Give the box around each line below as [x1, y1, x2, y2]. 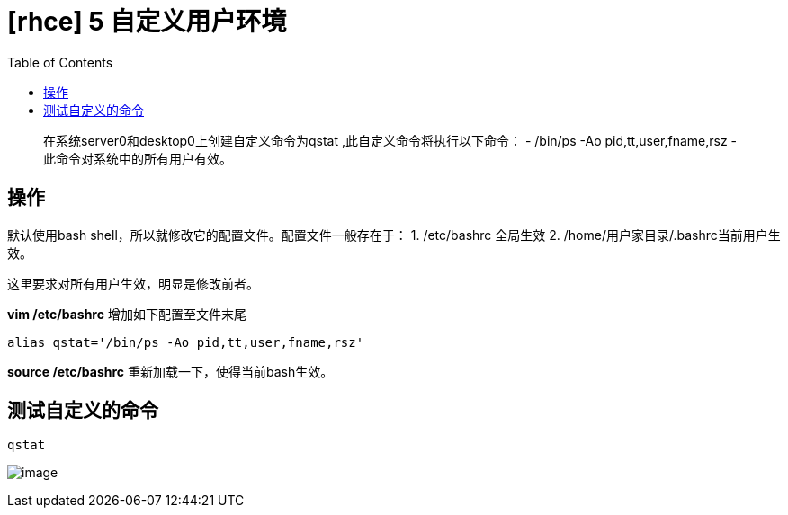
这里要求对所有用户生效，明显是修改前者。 [7, 275, 259, 291]
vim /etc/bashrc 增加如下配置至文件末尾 [7, 306, 246, 322]
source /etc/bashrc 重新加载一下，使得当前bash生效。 [7, 363, 334, 379]
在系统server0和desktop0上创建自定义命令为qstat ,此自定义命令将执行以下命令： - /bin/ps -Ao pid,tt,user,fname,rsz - [43, 132, 738, 148]
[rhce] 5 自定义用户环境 [7, 6, 287, 37]
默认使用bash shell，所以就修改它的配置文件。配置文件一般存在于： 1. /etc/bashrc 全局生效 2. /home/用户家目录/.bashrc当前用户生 [7, 226, 781, 243]
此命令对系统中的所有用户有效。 [43, 150, 232, 166]
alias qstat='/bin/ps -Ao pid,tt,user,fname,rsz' [7, 334, 364, 350]
